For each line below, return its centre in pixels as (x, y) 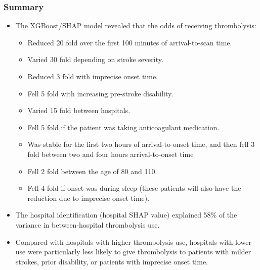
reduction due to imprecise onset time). (89, 198)
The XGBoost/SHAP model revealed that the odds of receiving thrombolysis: (136, 25)
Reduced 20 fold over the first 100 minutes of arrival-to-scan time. (130, 42)
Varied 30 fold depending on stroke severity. (95, 59)
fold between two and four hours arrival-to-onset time (111, 154)
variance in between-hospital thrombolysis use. (88, 224)
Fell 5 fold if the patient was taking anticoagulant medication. (123, 127)
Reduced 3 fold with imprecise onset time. (93, 76)
